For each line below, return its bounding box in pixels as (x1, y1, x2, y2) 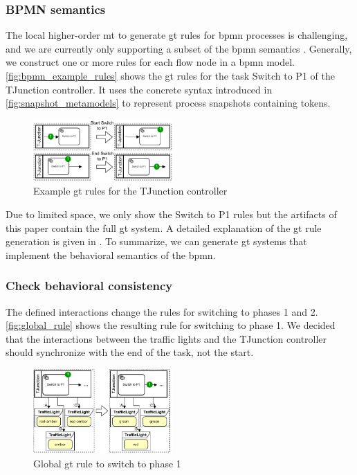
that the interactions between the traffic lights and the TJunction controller (6, 331, 327, 346)
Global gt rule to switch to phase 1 (33, 456, 181, 471)
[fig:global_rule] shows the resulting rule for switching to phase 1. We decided (6, 318, 336, 332)
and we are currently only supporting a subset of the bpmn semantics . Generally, (6, 41, 352, 55)
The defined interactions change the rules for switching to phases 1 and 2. (6, 304, 318, 319)
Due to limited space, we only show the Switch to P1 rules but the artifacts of (6, 207, 337, 222)
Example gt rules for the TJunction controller (33, 183, 228, 198)
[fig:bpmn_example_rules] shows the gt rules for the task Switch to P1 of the (6, 69, 335, 82)
